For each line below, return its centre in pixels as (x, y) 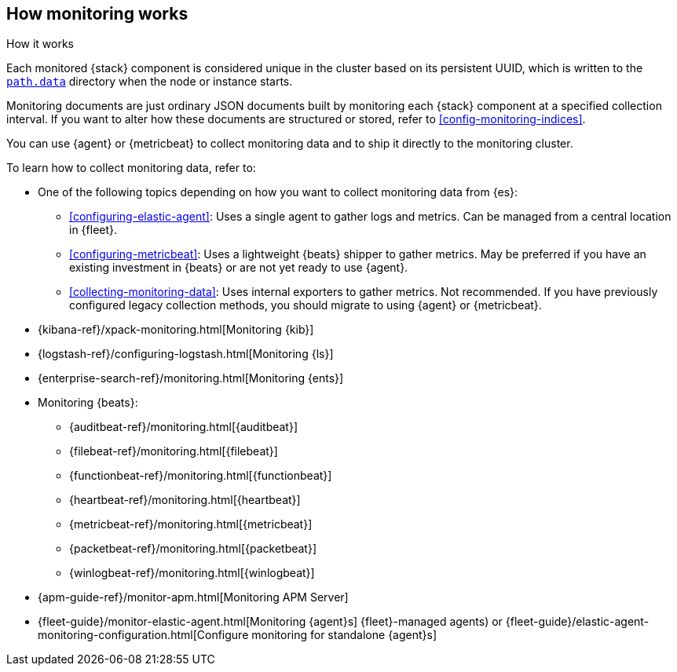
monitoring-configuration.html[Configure (143, 635)
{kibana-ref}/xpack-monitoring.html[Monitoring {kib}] (176, 330)
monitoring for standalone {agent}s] (344, 635)
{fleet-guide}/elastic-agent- (577, 622)
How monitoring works (97, 14)
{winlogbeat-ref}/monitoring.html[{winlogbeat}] (192, 573)
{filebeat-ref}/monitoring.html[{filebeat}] (174, 451)
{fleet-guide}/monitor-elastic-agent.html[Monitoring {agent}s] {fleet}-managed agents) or (270, 622)
